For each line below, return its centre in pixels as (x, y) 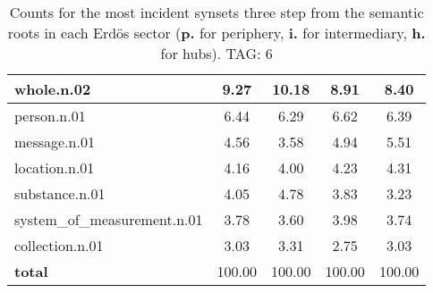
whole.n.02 (53, 89)
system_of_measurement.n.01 (109, 219)
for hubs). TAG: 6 (216, 53)
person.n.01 (50, 116)
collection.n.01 (59, 245)
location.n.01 (55, 167)
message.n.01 (55, 142)
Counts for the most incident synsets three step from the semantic (216, 12)
